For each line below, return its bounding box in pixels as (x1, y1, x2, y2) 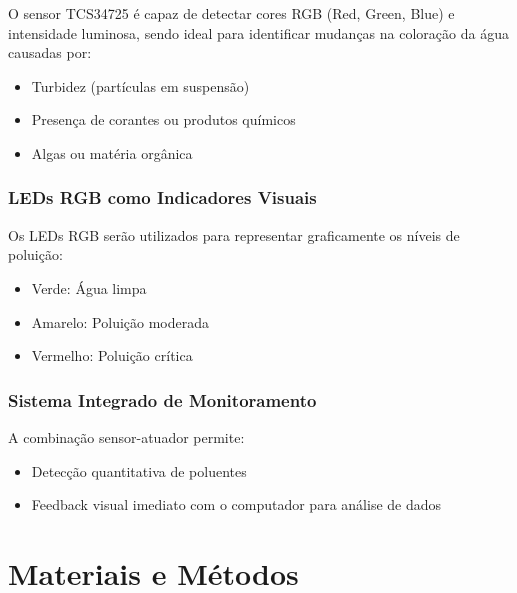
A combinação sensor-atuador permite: (8, 426, 245, 447)
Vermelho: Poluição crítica (31, 345, 193, 366)
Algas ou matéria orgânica (31, 142, 193, 163)
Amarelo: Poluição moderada (31, 311, 210, 332)
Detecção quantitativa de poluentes (31, 460, 247, 481)
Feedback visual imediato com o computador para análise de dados (31, 494, 442, 515)
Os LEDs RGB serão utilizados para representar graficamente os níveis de (8, 224, 460, 245)
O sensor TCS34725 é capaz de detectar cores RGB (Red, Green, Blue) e (8, 3, 455, 23)
